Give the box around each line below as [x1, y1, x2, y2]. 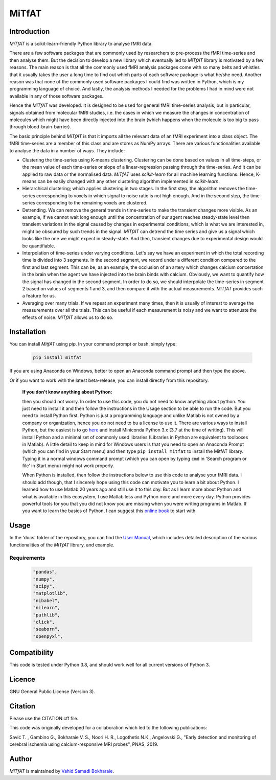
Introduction [9, 27, 50, 36]
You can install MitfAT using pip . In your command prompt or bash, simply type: [9, 341, 177, 347]
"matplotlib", [33, 590, 68, 597]
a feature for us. [22, 293, 56, 299]
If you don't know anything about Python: [22, 389, 112, 395]
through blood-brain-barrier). [9, 124, 72, 130]
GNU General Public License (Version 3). [9, 689, 96, 695]
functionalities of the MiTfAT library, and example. [9, 542, 114, 548]
